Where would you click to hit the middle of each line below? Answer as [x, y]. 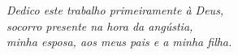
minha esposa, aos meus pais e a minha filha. [119, 42]
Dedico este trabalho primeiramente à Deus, [115, 10]
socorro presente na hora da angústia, [100, 25]
